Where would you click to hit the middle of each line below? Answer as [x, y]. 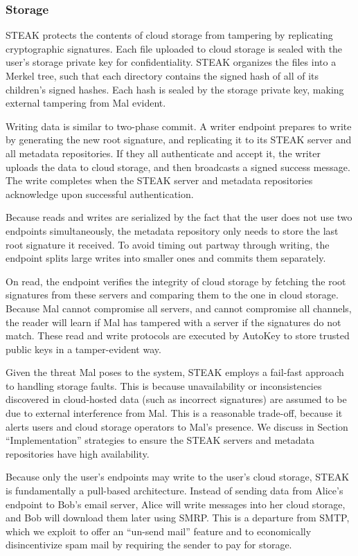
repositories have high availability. [78, 453]
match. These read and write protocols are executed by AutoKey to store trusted [178, 335]
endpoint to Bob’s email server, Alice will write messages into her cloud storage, [176, 504]
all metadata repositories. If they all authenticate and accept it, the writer [163, 153]
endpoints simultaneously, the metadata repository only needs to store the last [172, 230]
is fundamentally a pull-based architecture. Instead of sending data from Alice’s [174, 491]
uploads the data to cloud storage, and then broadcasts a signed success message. [178, 167]
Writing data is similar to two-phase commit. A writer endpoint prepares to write [179, 126]
